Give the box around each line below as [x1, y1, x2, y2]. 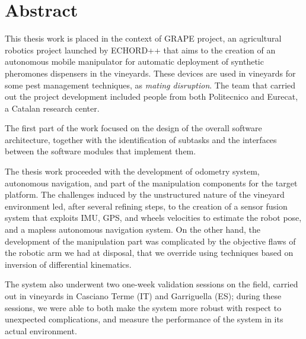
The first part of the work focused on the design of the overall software [5, 122, 262, 134]
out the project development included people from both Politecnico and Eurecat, [5, 90, 298, 103]
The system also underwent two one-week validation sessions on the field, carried [5, 278, 298, 290]
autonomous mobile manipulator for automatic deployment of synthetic [5, 55, 264, 68]
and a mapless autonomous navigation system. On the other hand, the [5, 223, 260, 236]
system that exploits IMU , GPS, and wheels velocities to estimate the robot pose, [5, 211, 302, 224]
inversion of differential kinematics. [5, 258, 132, 270]
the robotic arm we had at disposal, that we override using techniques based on [5, 246, 294, 259]
